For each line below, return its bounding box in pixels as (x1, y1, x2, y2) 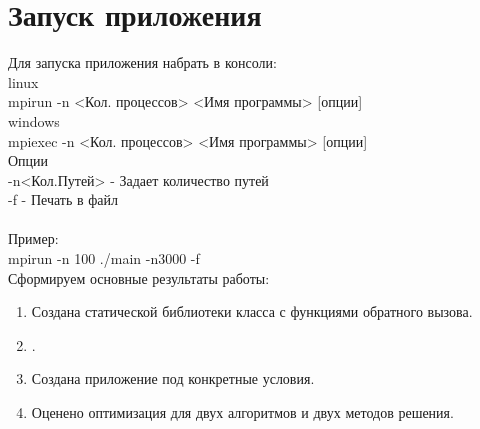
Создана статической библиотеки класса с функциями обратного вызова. (31, 301, 473, 322)
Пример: (8, 228, 59, 249)
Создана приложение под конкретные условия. (31, 368, 315, 389)
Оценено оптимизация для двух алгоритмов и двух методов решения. (31, 402, 454, 423)
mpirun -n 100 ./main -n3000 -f (8, 248, 200, 269)
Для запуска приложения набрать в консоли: (8, 52, 277, 73)
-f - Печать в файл (8, 189, 119, 210)
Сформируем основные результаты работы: (8, 267, 270, 288)
